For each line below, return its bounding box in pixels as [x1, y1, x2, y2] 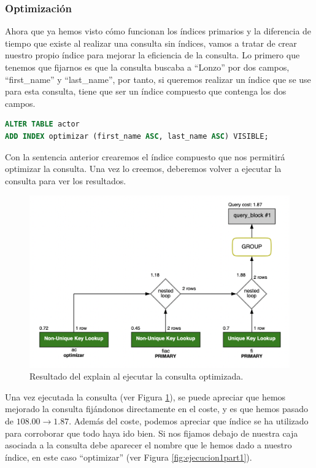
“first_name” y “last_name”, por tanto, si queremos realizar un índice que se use [5, 72, 311, 85]
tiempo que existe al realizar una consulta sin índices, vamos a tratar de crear [5, 36, 297, 49]
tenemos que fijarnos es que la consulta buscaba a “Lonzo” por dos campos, [5, 61, 290, 73]
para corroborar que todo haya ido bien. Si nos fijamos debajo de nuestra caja [5, 426, 298, 439]
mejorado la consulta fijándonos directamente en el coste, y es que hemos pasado [5, 402, 308, 415]
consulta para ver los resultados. [5, 174, 126, 187]
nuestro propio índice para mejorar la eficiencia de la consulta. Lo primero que [5, 49, 300, 61]
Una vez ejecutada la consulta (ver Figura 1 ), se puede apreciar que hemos [5, 390, 286, 403]
